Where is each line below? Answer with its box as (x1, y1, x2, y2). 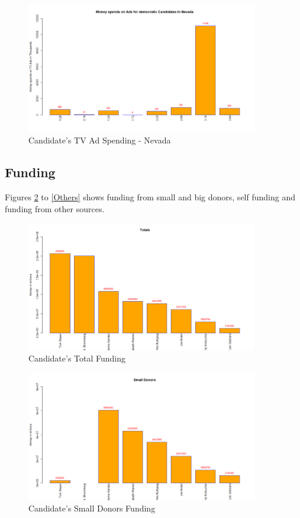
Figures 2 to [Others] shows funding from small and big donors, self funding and (5, 191, 295, 203)
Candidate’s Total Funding (28, 352, 126, 364)
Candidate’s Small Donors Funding (28, 502, 156, 514)
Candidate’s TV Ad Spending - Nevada (28, 134, 171, 146)
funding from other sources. (5, 202, 105, 215)
